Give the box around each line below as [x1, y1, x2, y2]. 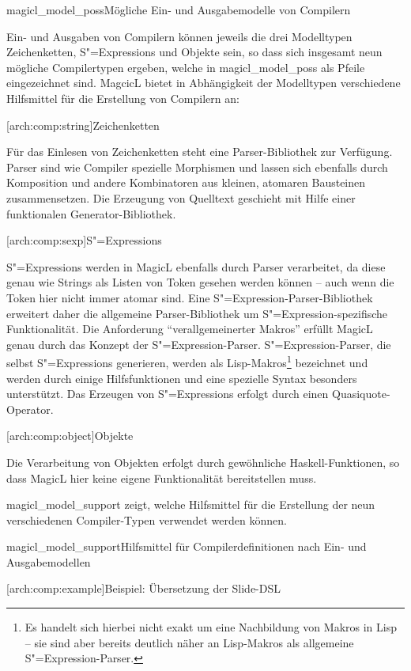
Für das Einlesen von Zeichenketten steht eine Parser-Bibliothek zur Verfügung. [6, 143, 393, 160]
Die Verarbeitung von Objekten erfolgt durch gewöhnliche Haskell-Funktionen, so [6, 453, 400, 470]
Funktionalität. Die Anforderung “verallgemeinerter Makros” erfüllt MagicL [6, 320, 373, 337]
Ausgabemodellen [6, 553, 91, 570]
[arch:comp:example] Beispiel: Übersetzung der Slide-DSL [6, 580, 281, 597]
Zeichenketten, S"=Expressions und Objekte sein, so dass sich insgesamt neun [6, 44, 383, 60]
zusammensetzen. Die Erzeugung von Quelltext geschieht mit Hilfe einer [6, 189, 356, 206]
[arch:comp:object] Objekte [6, 427, 134, 444]
